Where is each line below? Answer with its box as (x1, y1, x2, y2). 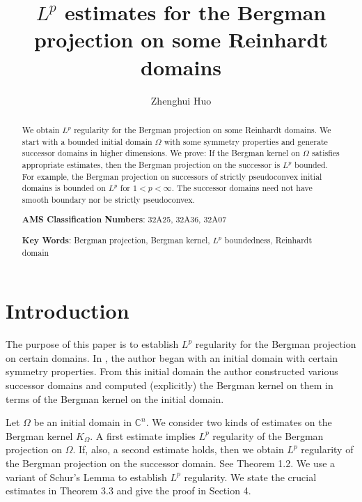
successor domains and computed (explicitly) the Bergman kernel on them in (6, 377, 333, 392)
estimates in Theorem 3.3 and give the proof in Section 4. (6, 483, 251, 498)
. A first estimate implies (90, 428, 196, 443)
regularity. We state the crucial (184, 469, 317, 484)
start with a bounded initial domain (22, 135, 152, 147)
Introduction (6, 296, 129, 325)
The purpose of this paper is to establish (6, 337, 179, 351)
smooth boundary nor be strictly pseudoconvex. (22, 193, 195, 205)
